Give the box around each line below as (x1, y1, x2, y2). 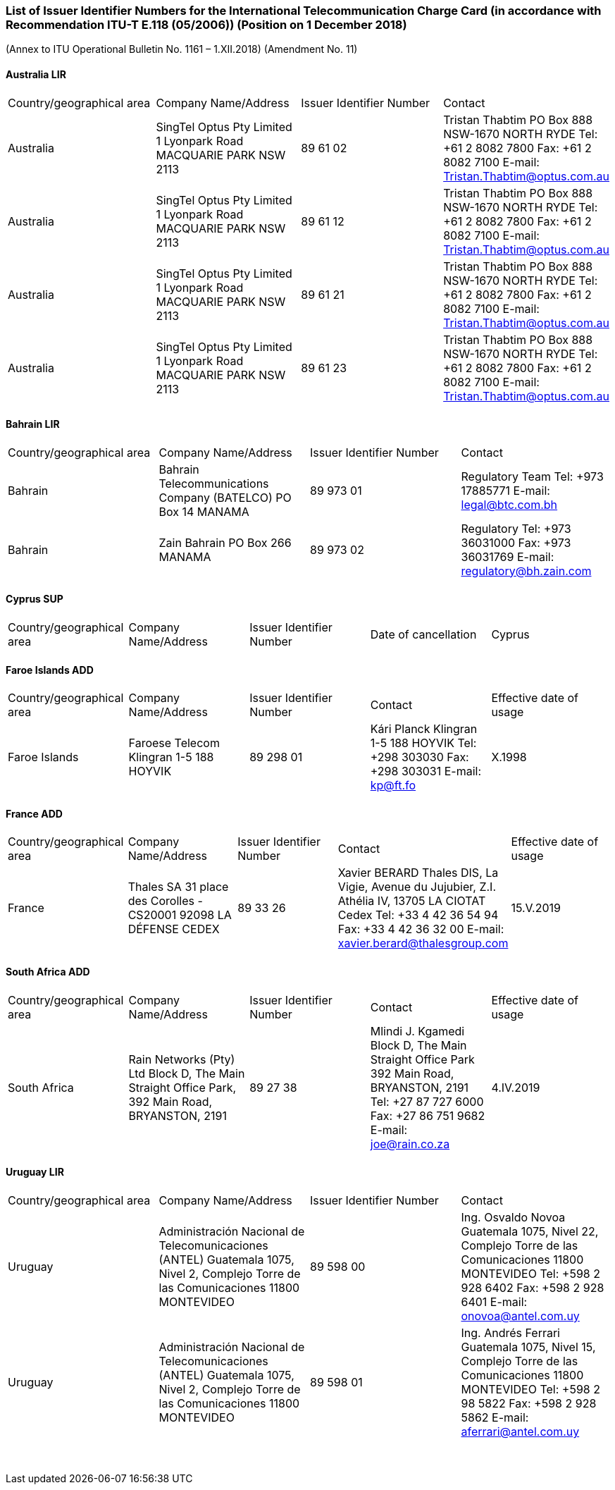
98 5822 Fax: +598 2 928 (461, 1396, 597, 1410)
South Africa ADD (6, 966, 90, 978)
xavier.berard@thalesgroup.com (337, 936, 509, 951)
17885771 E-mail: (461, 483, 550, 498)
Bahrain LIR (6, 418, 60, 431)
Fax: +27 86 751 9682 (370, 1108, 485, 1123)
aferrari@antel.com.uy (461, 1424, 580, 1439)
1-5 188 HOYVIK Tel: (370, 736, 477, 751)
